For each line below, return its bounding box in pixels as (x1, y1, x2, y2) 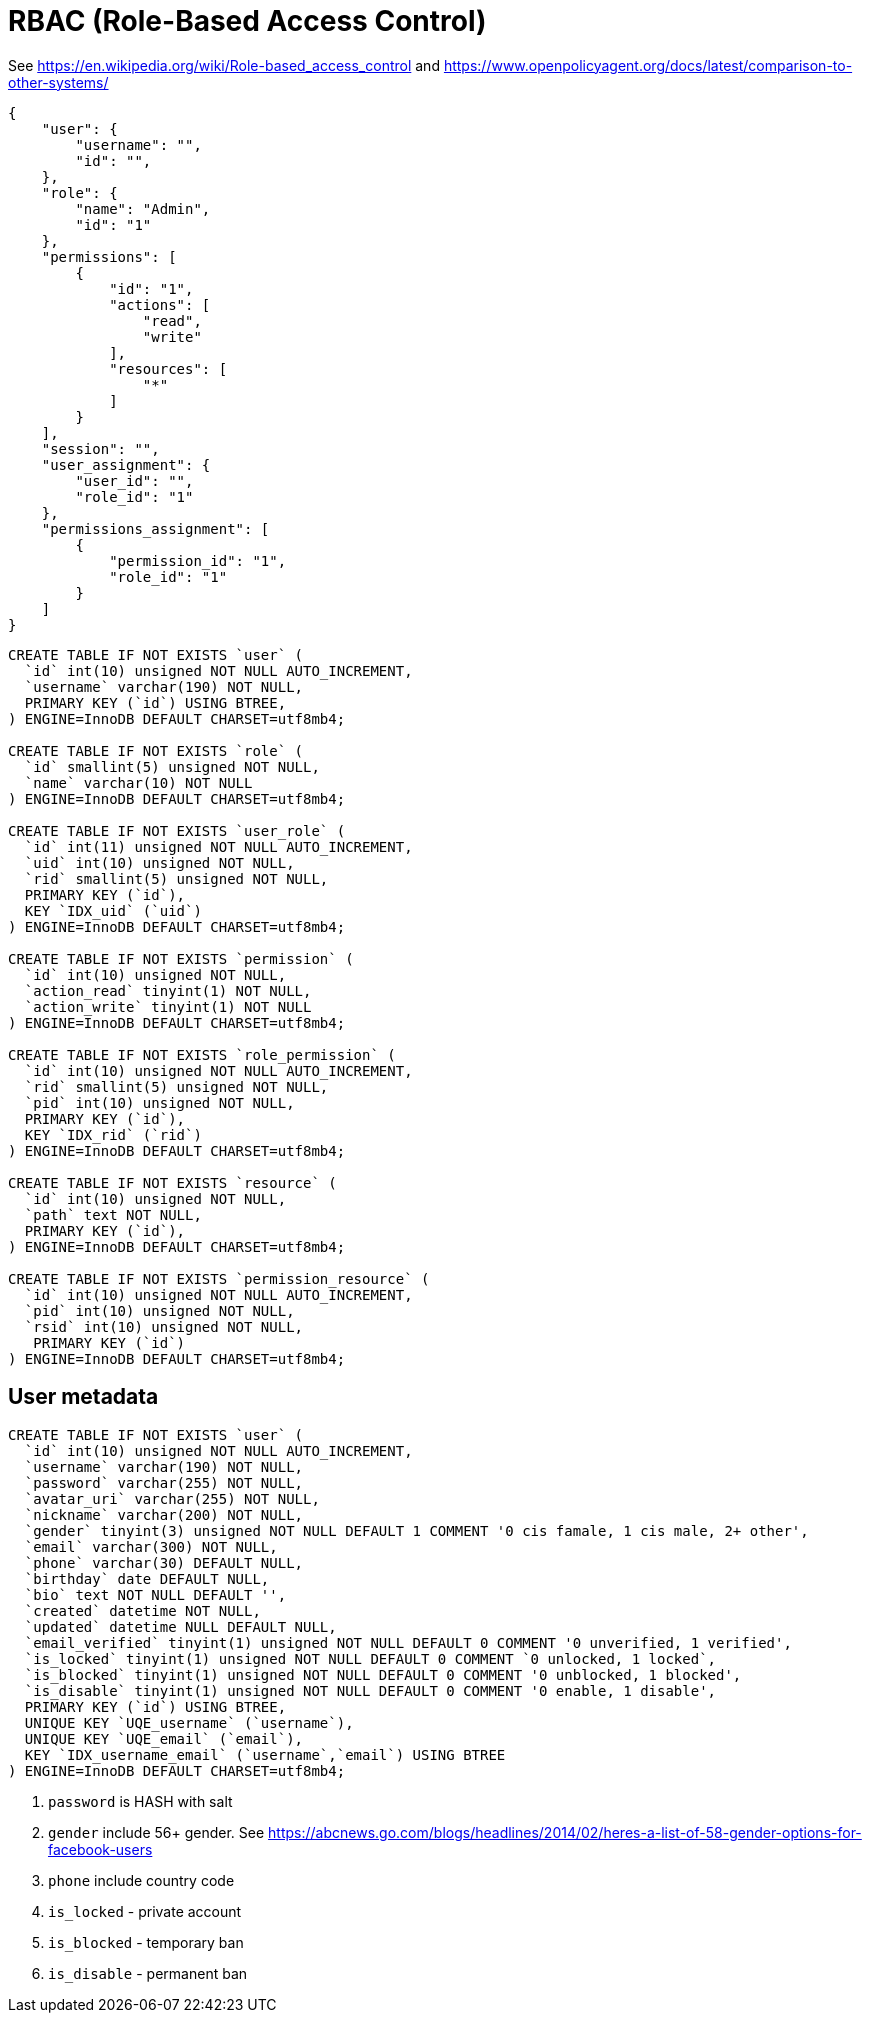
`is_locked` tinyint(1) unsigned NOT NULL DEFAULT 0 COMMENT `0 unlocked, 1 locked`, (24, 1650, 717, 1667)
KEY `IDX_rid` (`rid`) (24, 1126, 202, 1143)
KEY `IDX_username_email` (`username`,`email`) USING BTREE (24, 1746, 506, 1763)
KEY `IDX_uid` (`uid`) (24, 902, 202, 919)
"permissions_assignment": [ (41, 520, 270, 537)
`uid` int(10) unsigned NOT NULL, (24, 854, 295, 871)
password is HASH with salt (48, 1792, 233, 1810)
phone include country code (48, 1871, 235, 1889)
